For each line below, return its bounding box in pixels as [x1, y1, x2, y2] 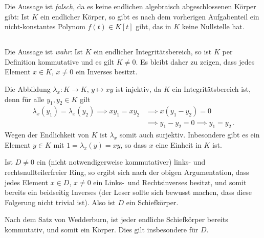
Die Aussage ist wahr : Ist [5, 46, 83, 57]
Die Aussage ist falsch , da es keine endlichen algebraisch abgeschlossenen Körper [5, 1, 256, 11]
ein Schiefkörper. [126, 196, 179, 207]
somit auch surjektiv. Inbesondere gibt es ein [119, 129, 260, 140]
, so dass [120, 139, 147, 150]
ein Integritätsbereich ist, [172, 83, 251, 94]
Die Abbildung [5, 83, 51, 94]
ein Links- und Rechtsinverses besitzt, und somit [93, 176, 247, 187]
